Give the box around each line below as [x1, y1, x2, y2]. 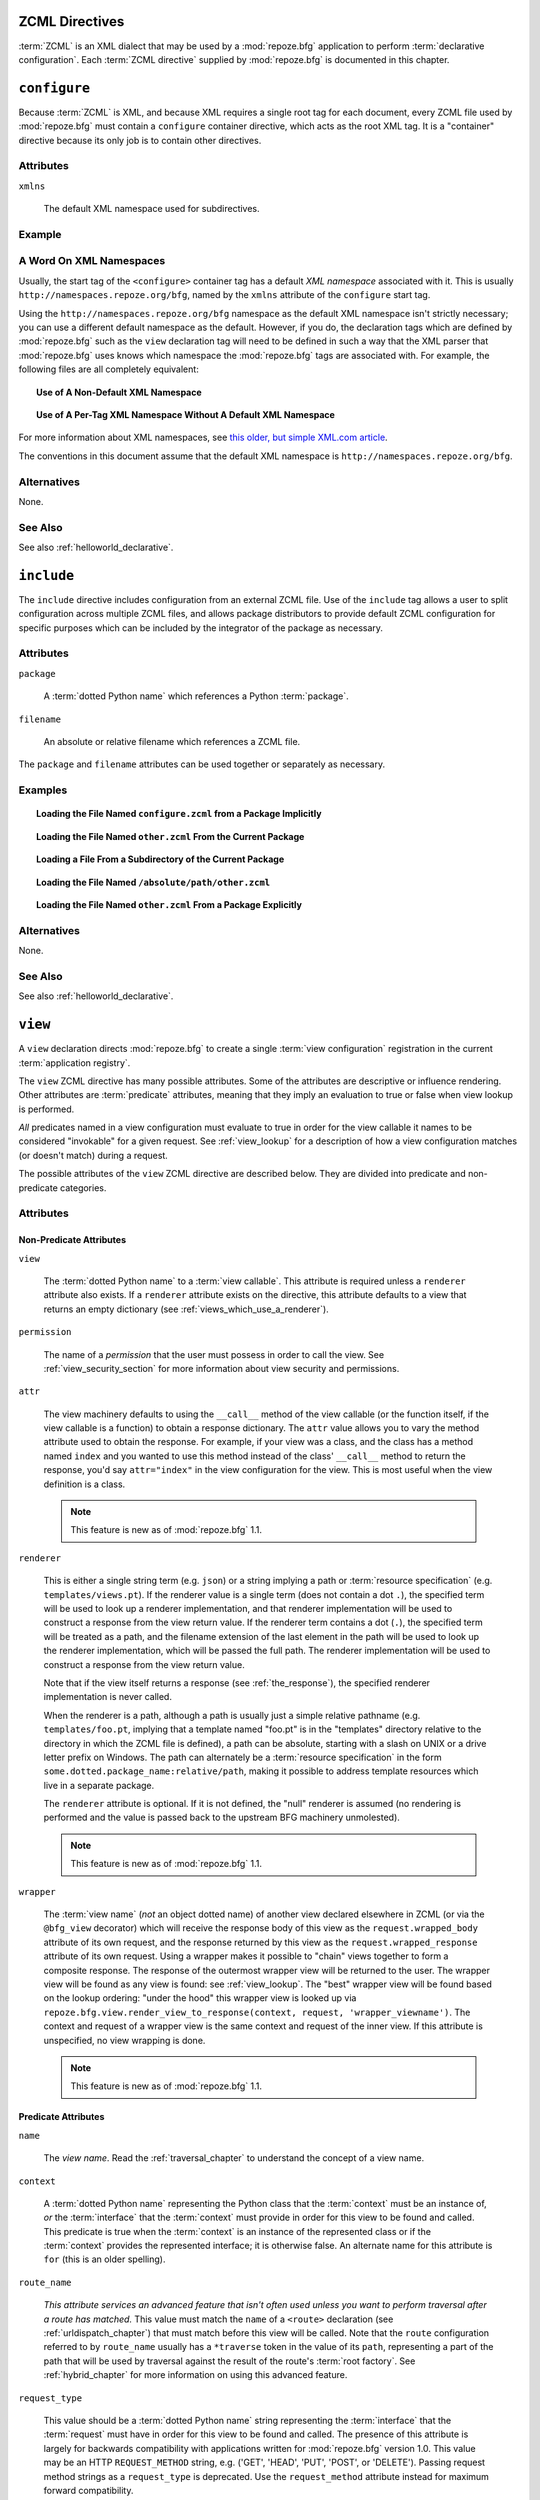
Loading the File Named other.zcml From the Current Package [36, 830, 305, 842]
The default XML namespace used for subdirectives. [43, 203, 260, 215]
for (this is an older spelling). [43, 2253, 166, 2265]
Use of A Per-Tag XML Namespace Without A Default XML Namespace [36, 408, 335, 420]
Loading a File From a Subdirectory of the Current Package [36, 853, 285, 865]
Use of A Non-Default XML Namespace [36, 386, 202, 398]
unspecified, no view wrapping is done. [43, 2034, 206, 2046]
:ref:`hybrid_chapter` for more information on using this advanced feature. [43, 2369, 348, 2381]
